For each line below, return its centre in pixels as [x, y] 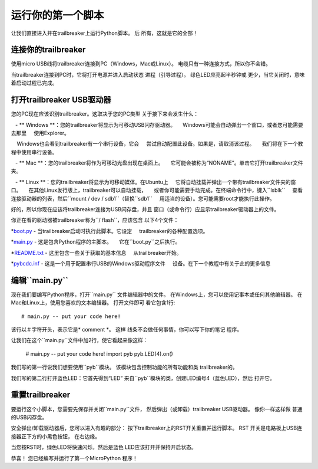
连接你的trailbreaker [48, 50]
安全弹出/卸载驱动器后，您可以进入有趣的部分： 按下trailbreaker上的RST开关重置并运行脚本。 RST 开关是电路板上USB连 [157, 428]
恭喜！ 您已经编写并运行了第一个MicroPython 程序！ [74, 458]
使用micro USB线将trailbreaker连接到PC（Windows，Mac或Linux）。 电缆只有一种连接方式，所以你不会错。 [141, 64]
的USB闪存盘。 [29, 417]
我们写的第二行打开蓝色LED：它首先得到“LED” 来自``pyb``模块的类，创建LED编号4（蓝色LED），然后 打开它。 [143, 378]
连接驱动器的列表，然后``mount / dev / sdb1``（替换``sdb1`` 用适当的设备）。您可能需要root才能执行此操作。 [143, 198]
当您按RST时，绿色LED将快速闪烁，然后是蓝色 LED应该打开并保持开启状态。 [104, 447]
